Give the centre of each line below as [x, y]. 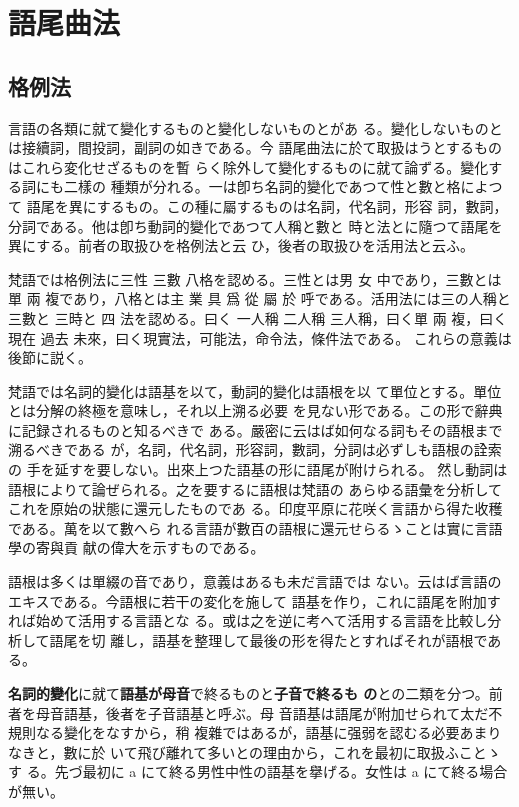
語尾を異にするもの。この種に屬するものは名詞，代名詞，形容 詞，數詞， [267, 205]
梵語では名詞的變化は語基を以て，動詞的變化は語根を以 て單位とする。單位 [255, 390]
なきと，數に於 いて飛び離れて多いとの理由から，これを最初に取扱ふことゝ [254, 751]
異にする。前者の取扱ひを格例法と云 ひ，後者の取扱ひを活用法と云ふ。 [241, 245]
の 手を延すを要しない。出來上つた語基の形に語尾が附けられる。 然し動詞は [258, 469]
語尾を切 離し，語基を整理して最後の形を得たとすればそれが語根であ [275, 639]
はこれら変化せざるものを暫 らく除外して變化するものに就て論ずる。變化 [248, 166]
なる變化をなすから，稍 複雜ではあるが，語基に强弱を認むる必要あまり [268, 732]
